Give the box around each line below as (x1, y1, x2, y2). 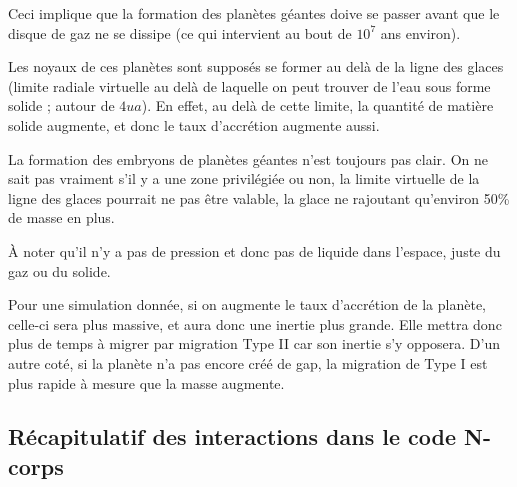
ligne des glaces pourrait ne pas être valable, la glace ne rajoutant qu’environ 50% (8, 187, 510, 208)
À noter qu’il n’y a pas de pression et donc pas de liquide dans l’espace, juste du (8, 240, 501, 261)
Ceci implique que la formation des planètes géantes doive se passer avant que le (8, 3, 500, 23)
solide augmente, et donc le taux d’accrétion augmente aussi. (8, 114, 380, 135)
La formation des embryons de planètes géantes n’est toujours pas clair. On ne (8, 148, 488, 169)
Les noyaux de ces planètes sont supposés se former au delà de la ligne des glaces (8, 56, 504, 77)
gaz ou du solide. (8, 260, 111, 281)
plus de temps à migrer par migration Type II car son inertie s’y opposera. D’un (8, 333, 501, 354)
